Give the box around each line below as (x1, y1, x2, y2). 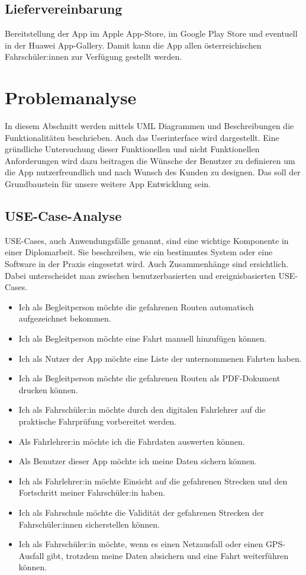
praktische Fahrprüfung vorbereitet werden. (18, 415, 176, 427)
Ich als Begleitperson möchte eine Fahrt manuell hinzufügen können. (18, 332, 267, 345)
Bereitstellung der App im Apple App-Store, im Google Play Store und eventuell (5, 27, 298, 40)
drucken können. (18, 383, 78, 396)
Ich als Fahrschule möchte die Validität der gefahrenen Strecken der (18, 506, 264, 518)
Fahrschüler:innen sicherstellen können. (18, 518, 160, 530)
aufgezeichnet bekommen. (18, 312, 111, 325)
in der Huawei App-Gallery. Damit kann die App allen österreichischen (5, 38, 262, 51)
